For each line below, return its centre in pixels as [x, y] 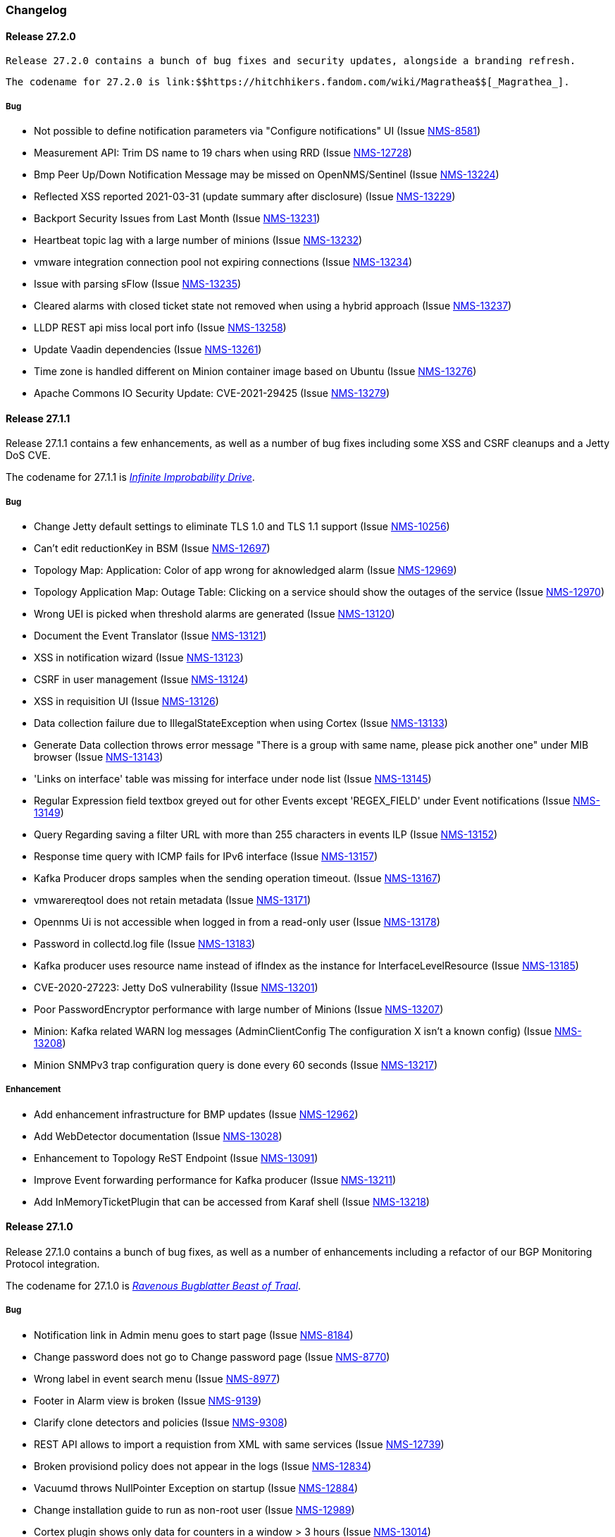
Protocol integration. [53, 1264]
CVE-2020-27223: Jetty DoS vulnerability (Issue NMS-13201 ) [176, 987]
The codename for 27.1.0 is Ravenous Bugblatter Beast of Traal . [154, 1286]
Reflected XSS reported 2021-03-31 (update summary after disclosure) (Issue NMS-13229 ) [245, 196]
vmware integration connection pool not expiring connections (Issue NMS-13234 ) [223, 262]
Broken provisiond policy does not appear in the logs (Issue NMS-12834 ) [203, 1466]
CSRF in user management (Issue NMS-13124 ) [141, 679]
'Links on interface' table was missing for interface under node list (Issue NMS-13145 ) [233, 779]
